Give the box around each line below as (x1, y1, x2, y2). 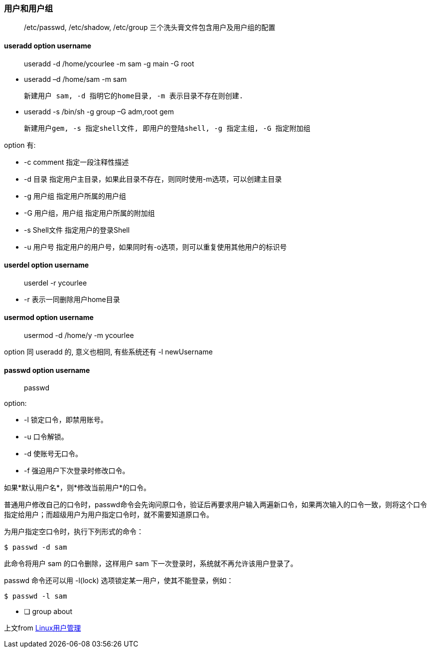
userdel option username (4, 261, 89, 270)
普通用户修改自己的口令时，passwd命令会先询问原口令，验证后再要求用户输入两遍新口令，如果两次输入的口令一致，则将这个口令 (4, 500, 428, 509)
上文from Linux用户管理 (4, 624, 81, 633)
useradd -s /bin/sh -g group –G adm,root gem (24, 107, 174, 116)
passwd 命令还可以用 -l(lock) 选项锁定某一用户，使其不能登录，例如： (4, 576, 234, 585)
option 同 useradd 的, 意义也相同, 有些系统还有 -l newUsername (4, 347, 213, 356)
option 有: (4, 140, 36, 149)
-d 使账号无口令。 (24, 449, 82, 458)
